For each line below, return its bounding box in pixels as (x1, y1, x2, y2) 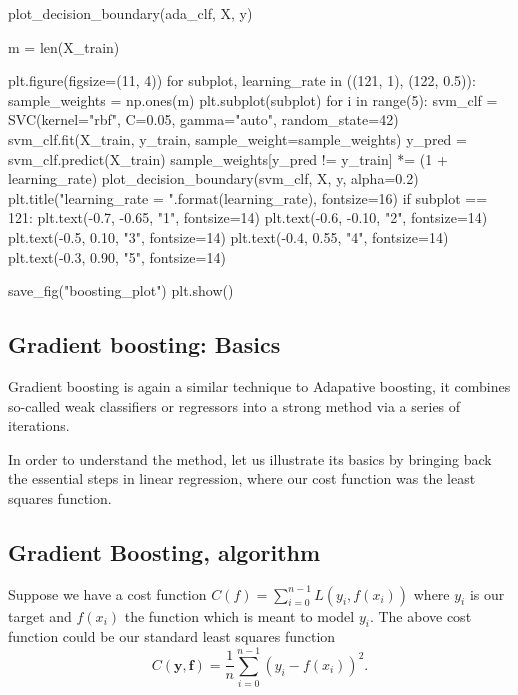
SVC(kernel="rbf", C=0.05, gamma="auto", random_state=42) (8, 109, 399, 130)
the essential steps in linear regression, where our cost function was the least (8, 468, 476, 489)
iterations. (8, 415, 70, 436)
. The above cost (369, 605, 472, 626)
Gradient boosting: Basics (8, 329, 281, 360)
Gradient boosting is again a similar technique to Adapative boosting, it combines (8, 375, 511, 396)
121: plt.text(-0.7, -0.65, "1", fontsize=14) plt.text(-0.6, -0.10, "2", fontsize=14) (8, 207, 488, 228)
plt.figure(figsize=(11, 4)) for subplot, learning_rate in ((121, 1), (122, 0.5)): (8, 70, 476, 91)
